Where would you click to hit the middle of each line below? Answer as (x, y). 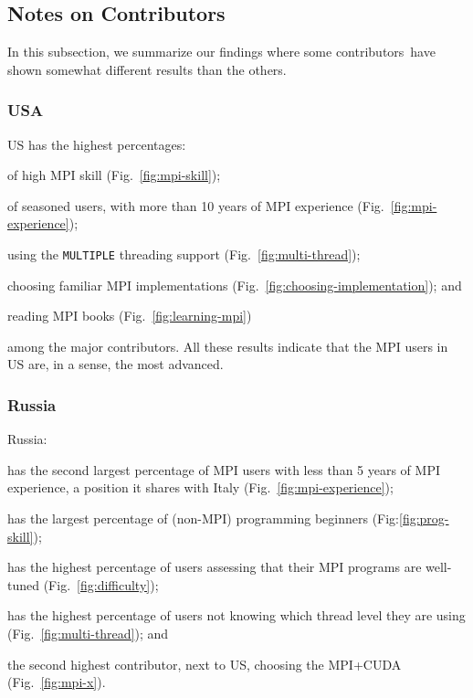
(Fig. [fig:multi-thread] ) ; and (88, 633)
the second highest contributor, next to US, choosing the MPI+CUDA (205, 664)
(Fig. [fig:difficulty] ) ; (101, 584)
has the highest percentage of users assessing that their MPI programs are (215, 567)
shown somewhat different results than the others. (147, 69)
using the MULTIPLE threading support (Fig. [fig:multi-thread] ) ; (184, 254)
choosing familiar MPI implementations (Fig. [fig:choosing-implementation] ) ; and (235, 285)
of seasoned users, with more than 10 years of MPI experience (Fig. (196, 205)
